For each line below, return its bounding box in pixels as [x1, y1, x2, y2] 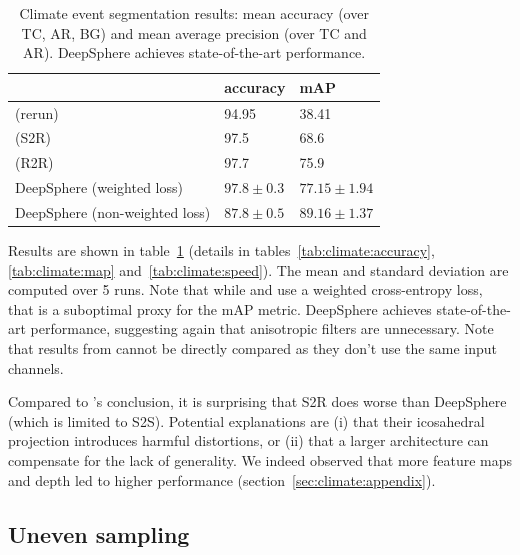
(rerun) [15, 102, 59, 123]
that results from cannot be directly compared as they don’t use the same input [8, 338, 497, 359]
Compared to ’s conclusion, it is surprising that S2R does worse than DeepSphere [8, 391, 507, 412]
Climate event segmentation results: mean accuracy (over [19, 3, 369, 23]
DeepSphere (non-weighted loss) [15, 202, 211, 222]
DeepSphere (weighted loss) [15, 177, 183, 198]
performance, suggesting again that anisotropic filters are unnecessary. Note [30, 318, 494, 339]
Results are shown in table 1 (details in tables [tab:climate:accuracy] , [8, 240, 435, 261]
